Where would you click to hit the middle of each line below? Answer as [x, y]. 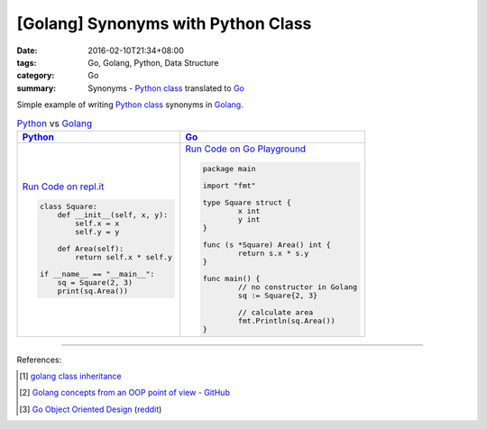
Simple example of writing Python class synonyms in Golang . [130, 105]
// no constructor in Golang [298, 287]
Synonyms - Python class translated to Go [166, 88]
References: [39, 360]
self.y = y [97, 232]
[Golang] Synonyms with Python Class [164, 23]
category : [36, 76]
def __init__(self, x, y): [113, 215]
